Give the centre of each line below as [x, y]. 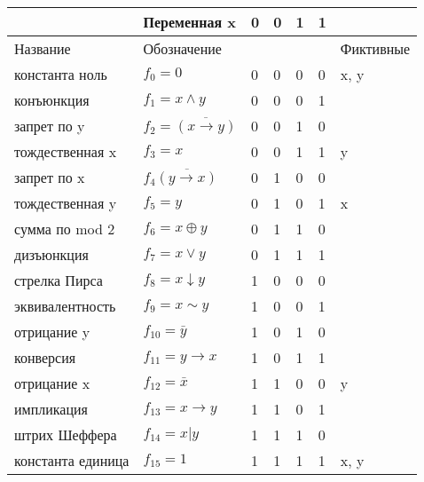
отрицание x [52, 383]
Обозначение [182, 48]
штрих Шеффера [66, 435]
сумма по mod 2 [65, 229]
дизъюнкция [51, 254]
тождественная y [66, 203]
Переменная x [189, 22]
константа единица [72, 460]
